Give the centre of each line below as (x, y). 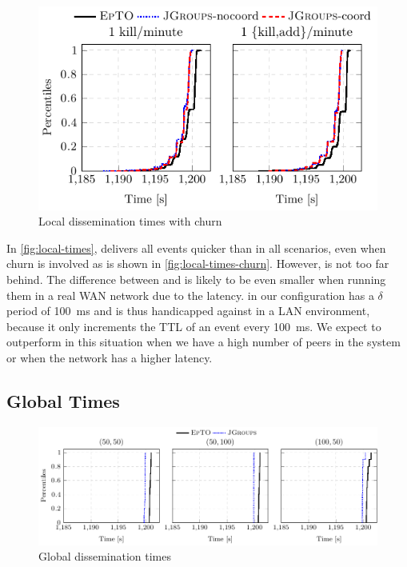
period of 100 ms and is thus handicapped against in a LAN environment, (188, 311)
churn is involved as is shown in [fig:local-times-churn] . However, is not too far (198, 264)
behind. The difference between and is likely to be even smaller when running (196, 280)
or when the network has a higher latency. (110, 358)
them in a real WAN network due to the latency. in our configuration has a (190, 295)
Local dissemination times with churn (130, 221)
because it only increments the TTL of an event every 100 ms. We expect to (194, 326)
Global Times (63, 401)
